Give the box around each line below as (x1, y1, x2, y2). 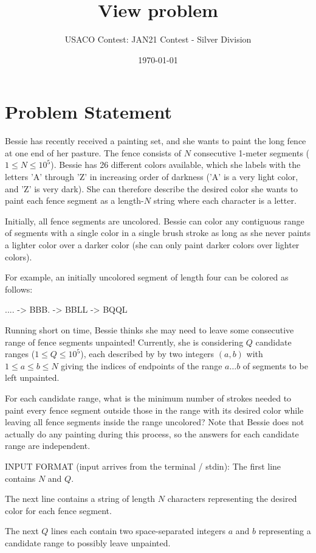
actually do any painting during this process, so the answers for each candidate (5, 427, 299, 440)
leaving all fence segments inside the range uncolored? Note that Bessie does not (5, 416, 304, 428)
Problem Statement (5, 99, 172, 124)
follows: (5, 282, 33, 295)
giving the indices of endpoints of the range (61, 359, 222, 372)
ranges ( (5, 347, 35, 360)
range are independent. (5, 439, 91, 452)
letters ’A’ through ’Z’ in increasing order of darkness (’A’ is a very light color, (5, 170, 298, 183)
